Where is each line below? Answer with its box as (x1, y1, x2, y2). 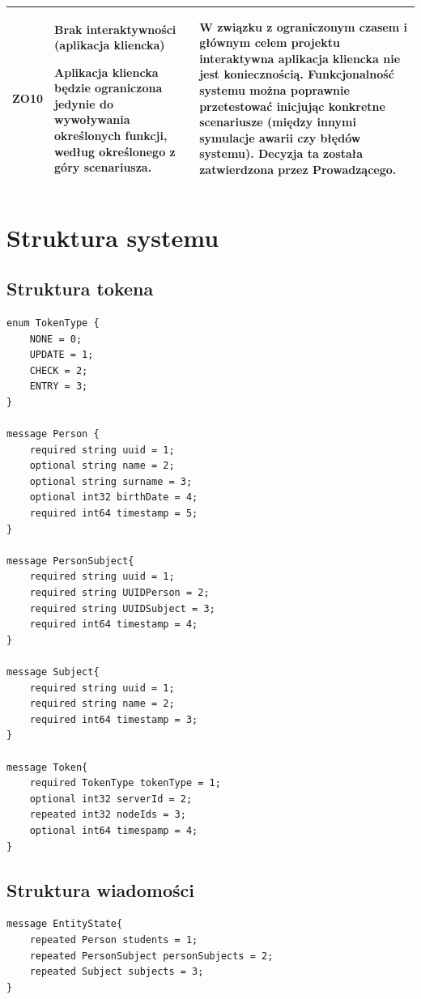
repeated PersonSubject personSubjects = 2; (29, 950, 274, 962)
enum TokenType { (6, 317, 100, 329)
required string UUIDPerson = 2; (29, 587, 210, 599)
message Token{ (6, 761, 88, 773)
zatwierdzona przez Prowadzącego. (199, 161, 397, 178)
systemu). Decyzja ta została (199, 145, 363, 162)
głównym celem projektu (199, 34, 340, 51)
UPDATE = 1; (29, 349, 94, 361)
